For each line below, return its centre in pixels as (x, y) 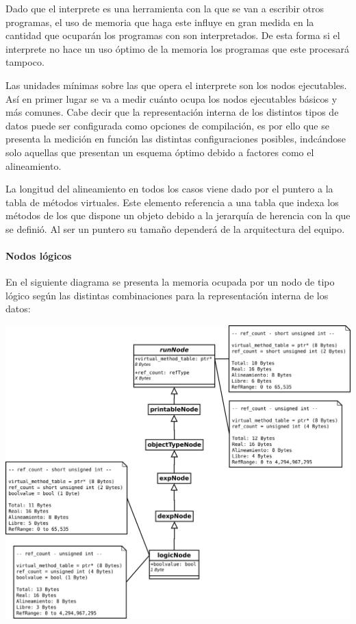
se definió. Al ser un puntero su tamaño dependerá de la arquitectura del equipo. (175, 228)
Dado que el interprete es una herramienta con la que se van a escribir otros (165, 8)
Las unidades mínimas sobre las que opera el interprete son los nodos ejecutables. (176, 85)
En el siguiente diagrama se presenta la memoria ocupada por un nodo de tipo (170, 282)
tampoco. (25, 62)
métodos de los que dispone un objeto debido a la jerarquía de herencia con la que (178, 215)
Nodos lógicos (39, 256)
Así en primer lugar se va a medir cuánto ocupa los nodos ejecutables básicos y (171, 98)
